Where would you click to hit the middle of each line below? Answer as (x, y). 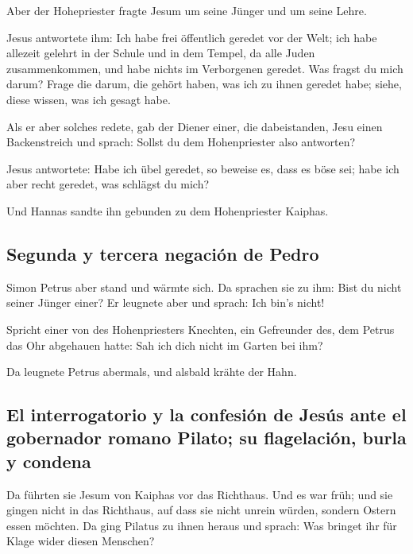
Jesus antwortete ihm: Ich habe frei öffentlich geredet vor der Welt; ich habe (192, 37)
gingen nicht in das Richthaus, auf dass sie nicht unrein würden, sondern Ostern (201, 510)
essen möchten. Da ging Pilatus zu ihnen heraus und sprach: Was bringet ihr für (202, 525)
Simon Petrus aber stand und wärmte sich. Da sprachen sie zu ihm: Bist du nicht (204, 287)
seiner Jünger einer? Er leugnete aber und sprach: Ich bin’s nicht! (166, 302)
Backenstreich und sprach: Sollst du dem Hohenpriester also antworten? (181, 142)
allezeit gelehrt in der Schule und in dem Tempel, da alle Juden (161, 53)
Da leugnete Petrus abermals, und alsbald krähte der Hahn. (152, 372)
